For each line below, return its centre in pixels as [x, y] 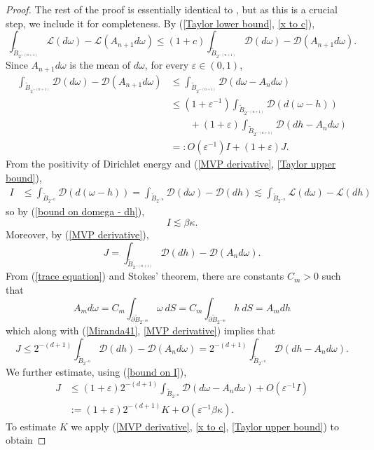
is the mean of [100, 65]
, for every [167, 65]
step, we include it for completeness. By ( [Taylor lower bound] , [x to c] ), [160, 23]
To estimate [31, 426]
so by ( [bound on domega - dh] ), [75, 211]
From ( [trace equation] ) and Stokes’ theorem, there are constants [145, 276]
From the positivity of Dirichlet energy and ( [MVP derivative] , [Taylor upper [171, 164]
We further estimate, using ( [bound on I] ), [96, 371]
